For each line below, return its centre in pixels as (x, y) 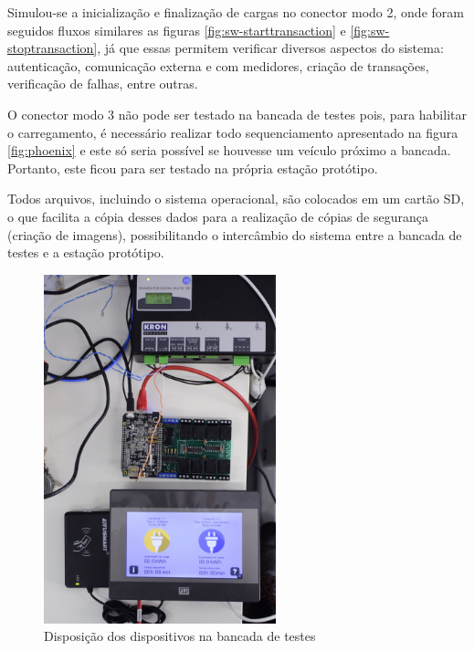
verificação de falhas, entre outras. (103, 84)
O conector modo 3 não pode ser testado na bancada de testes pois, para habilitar (237, 114)
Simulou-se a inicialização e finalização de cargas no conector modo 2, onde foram (236, 12)
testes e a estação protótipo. (86, 252)
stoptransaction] (53, 48)
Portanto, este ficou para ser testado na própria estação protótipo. (193, 168)
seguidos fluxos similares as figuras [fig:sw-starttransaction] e (177, 30)
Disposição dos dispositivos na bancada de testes (180, 636)
